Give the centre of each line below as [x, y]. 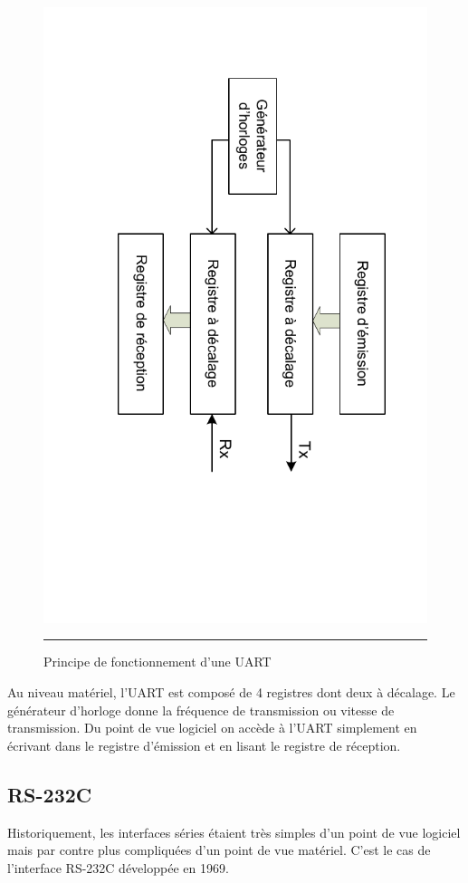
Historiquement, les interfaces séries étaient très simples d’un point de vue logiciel [234, 832]
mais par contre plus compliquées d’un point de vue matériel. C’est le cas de [219, 850]
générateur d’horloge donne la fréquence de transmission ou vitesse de [201, 710]
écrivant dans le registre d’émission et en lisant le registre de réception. [204, 745]
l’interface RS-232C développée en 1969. [118, 867]
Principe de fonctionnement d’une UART [158, 662]
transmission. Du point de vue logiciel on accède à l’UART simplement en [212, 728]
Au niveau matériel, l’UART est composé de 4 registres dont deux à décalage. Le [231, 692]
